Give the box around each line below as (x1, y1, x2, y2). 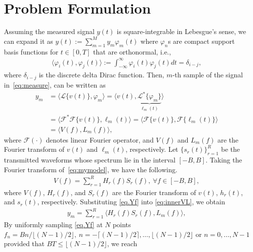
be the (221, 144, 240, 154)
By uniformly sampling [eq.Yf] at (4, 219, 103, 230)
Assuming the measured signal (4, 26, 95, 36)
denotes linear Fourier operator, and (46, 134, 154, 144)
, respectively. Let (125, 144, 178, 154)
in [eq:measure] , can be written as (4, 79, 106, 90)
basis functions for (4, 46, 58, 56)
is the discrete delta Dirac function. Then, (39, 70, 164, 80)
